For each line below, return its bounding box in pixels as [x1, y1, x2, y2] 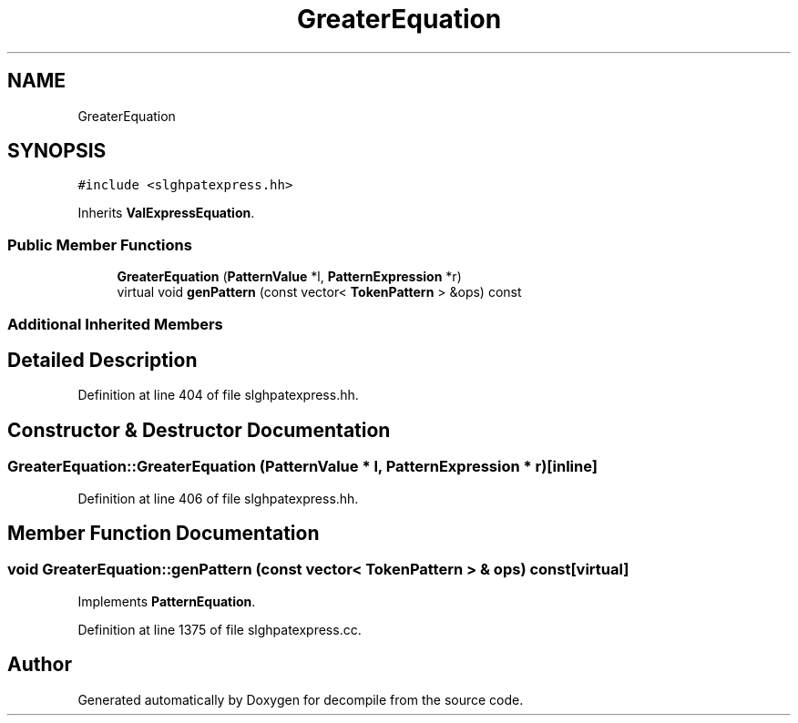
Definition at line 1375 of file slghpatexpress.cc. [77, 621, 362, 637]
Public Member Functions [7, 235, 192, 254]
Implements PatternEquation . [77, 593, 256, 609]
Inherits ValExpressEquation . [77, 205, 255, 221]
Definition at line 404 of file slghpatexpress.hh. [77, 387, 359, 403]
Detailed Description [7, 348, 198, 372]
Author [7, 653, 72, 677]
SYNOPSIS [7, 139, 107, 163]
